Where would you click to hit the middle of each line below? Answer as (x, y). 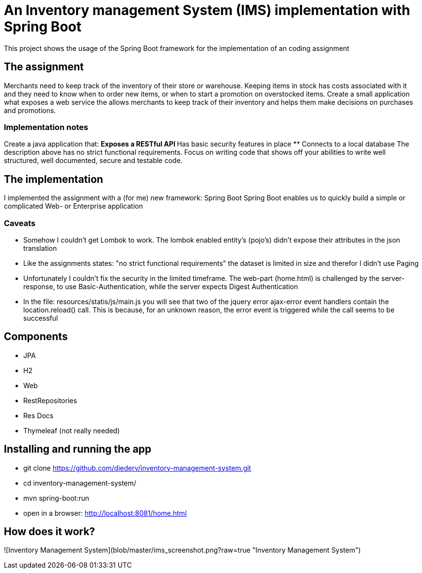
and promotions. (30, 110)
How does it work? (50, 532)
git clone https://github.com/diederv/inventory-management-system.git (137, 468)
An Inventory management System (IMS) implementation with (207, 10)
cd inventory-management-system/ (80, 483)
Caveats (20, 223)
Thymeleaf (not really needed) (72, 430)
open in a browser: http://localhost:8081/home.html (105, 513)
